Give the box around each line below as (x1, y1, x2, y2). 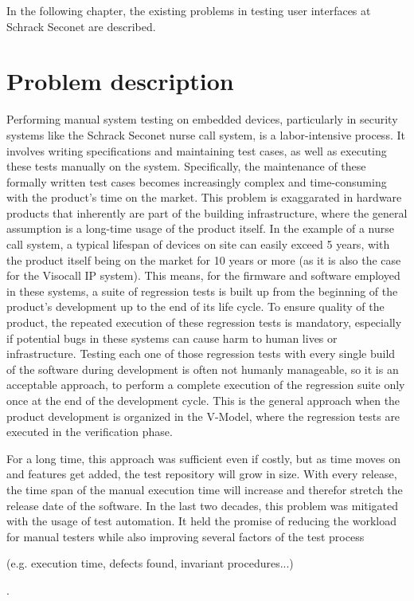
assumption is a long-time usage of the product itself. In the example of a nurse (6, 220, 395, 237)
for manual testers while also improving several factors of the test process (6, 528, 365, 544)
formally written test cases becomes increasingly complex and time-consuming (6, 173, 387, 190)
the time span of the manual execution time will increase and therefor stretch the (6, 481, 403, 497)
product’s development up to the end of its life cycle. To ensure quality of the (6, 298, 385, 315)
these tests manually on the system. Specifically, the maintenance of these (6, 158, 366, 175)
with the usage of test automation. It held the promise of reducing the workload (6, 513, 396, 529)
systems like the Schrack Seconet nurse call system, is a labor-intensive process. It (6, 126, 405, 143)
